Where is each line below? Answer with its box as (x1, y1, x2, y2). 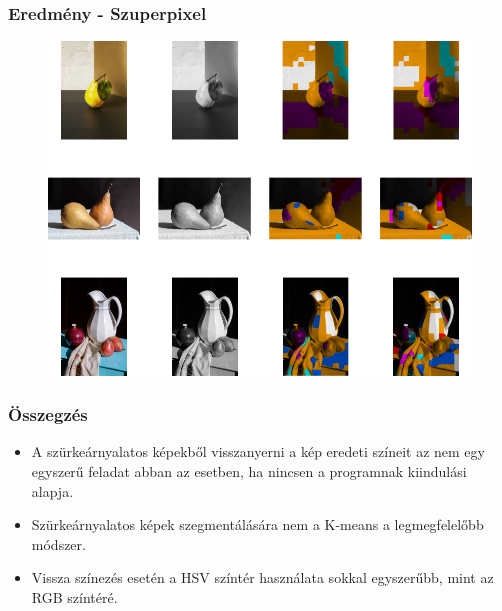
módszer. (31, 533, 86, 554)
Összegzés (8, 402, 88, 427)
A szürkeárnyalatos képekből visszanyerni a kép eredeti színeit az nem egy (31, 441, 485, 462)
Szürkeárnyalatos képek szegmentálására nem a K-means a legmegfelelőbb (31, 514, 484, 535)
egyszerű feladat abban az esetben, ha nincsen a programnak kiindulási (31, 460, 467, 481)
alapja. (31, 480, 74, 501)
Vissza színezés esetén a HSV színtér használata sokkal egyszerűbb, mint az (31, 567, 494, 588)
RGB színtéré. (31, 586, 118, 607)
